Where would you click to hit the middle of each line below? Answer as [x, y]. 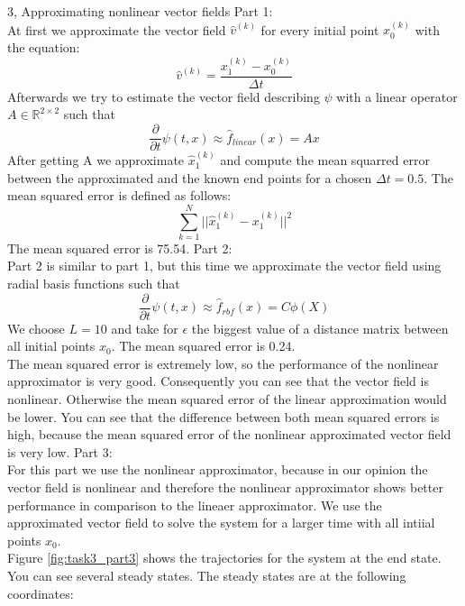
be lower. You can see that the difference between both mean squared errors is [223, 416]
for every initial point [320, 29]
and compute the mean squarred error [325, 159]
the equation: [44, 47]
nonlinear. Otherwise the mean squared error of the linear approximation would [227, 399]
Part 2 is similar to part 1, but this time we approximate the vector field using [224, 266]
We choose [36, 328]
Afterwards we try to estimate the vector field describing [164, 96]
